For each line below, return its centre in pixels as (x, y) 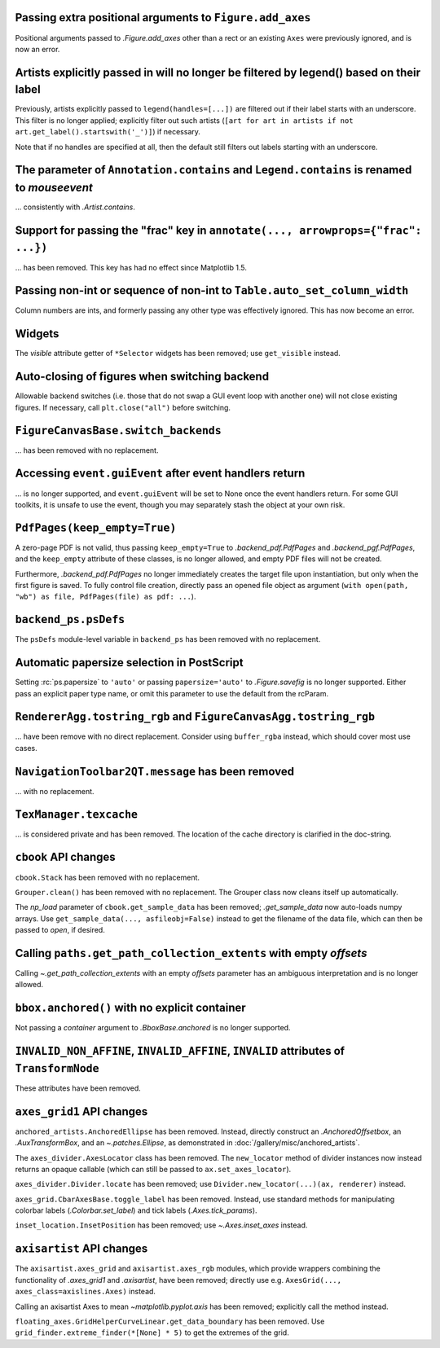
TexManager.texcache (77, 814)
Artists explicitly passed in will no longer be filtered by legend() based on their (218, 72)
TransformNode (57, 1068)
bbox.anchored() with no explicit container (130, 1008)
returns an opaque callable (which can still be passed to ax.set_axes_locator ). (153, 1169)
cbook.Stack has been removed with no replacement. (107, 877)
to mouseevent (54, 187)
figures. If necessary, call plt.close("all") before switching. (123, 407)
